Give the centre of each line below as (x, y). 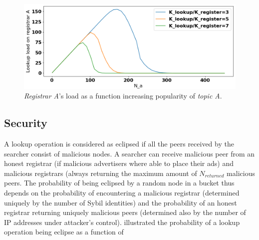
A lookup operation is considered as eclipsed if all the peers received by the (119, 143)
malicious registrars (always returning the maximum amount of (101, 173)
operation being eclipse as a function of (64, 232)
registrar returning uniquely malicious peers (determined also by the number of (125, 212)
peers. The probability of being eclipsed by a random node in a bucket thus (119, 183)
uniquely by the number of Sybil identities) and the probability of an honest (121, 202)
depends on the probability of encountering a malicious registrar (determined (122, 192)
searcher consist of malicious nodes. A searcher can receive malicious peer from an (129, 153)
